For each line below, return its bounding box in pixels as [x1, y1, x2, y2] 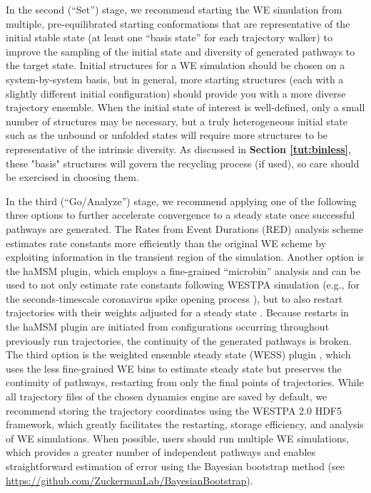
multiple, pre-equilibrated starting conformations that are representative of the [6, 16, 350, 31]
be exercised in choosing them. [6, 170, 139, 185]
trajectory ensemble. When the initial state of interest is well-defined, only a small [6, 100, 365, 115]
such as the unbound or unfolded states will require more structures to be [6, 128, 328, 142]
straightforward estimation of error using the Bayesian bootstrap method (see [6, 459, 345, 473]
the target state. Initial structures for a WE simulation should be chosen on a [6, 58, 345, 73]
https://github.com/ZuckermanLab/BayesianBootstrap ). [6, 472, 253, 487]
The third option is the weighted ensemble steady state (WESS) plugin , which [6, 347, 351, 362]
